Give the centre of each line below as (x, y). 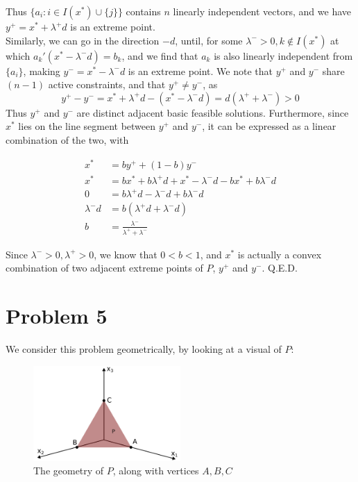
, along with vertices (156, 471)
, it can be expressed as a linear (269, 126)
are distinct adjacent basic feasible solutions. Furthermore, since (213, 112)
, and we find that (160, 55)
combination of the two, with (67, 139)
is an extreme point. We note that (200, 70)
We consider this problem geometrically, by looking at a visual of (144, 349)
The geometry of (69, 471)
